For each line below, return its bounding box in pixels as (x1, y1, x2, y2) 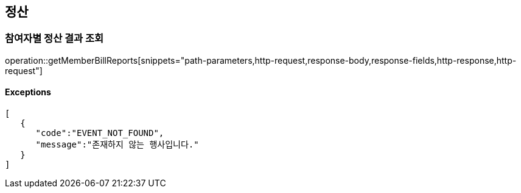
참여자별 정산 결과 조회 (5, 32, 104, 45)
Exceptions (5, 87, 51, 98)
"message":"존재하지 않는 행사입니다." (35, 140, 199, 150)
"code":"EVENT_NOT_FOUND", (35, 128, 164, 138)
